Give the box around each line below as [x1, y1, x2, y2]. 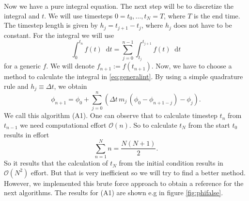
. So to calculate [129, 119, 177, 130]
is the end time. [193, 10, 240, 20]
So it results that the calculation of [4, 158, 108, 168]
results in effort [4, 129, 49, 139]
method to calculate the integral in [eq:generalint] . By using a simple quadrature [4, 71, 243, 82]
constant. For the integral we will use [4, 30, 114, 40]
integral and [4, 10, 40, 20]
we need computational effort [20, 119, 107, 130]
